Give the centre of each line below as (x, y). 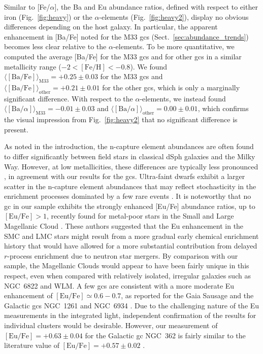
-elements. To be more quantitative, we (174, 46)
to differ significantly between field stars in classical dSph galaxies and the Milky (130, 156)
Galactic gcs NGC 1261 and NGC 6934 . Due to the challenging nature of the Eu (132, 305)
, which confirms (223, 108)
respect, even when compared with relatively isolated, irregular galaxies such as (127, 276)
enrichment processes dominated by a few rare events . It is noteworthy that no (128, 196)
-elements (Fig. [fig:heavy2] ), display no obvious (174, 16)
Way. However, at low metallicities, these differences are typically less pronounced (131, 166)
